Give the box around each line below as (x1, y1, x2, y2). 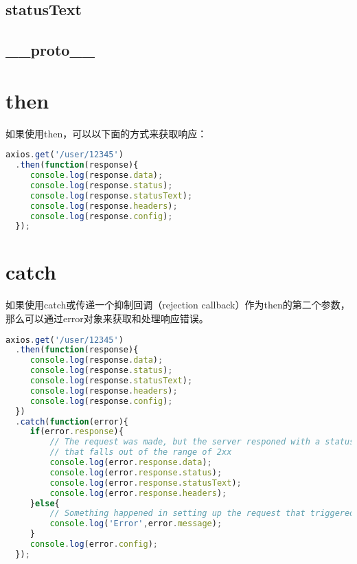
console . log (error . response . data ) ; (49, 458, 212, 468)
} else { (30, 498, 60, 508)
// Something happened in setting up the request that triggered (49, 508, 355, 519)
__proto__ (5, 39, 95, 60)
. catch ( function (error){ (15, 416, 129, 427)
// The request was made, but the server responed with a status (49, 437, 355, 447)
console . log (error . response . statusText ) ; (49, 477, 242, 488)
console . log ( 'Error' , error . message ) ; (49, 519, 222, 529)
